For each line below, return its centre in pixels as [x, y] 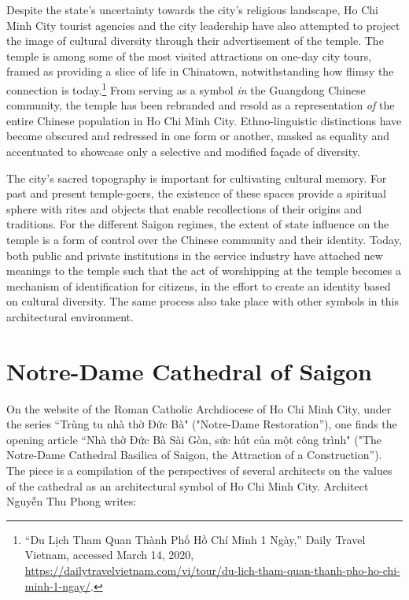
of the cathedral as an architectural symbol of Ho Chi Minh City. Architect [188, 485]
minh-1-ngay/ [58, 585]
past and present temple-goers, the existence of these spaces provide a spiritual [196, 193]
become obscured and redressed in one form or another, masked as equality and [198, 136]
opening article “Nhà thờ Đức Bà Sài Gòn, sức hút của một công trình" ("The [194, 439]
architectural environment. [70, 316]
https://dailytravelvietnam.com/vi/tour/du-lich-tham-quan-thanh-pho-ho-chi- [212, 570]
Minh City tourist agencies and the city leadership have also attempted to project [203, 25]
